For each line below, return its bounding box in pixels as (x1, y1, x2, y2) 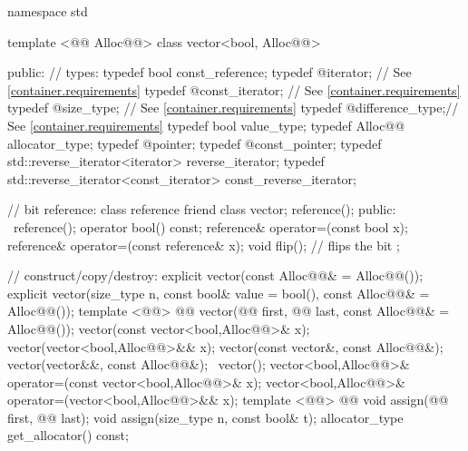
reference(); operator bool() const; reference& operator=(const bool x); (13, 217, 408, 236)
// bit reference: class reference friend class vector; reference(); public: (7, 200, 396, 219)
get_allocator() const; (7, 426, 129, 445)
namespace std (7, 2, 88, 20)
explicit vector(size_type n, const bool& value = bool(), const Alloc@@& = (7, 283, 430, 302)
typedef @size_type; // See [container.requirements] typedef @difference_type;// (7, 98, 459, 117)
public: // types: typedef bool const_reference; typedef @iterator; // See (7, 63, 412, 82)
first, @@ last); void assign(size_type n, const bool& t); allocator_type (7, 407, 404, 426)
